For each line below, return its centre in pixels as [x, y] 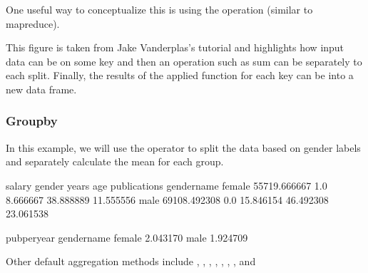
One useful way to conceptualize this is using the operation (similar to [159, 9]
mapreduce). [33, 23]
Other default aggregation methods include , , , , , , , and [131, 261]
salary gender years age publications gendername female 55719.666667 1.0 [167, 185]
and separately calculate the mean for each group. [115, 161]
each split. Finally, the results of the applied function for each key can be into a [180, 75]
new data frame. [41, 89]
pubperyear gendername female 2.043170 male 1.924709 [127, 237]
